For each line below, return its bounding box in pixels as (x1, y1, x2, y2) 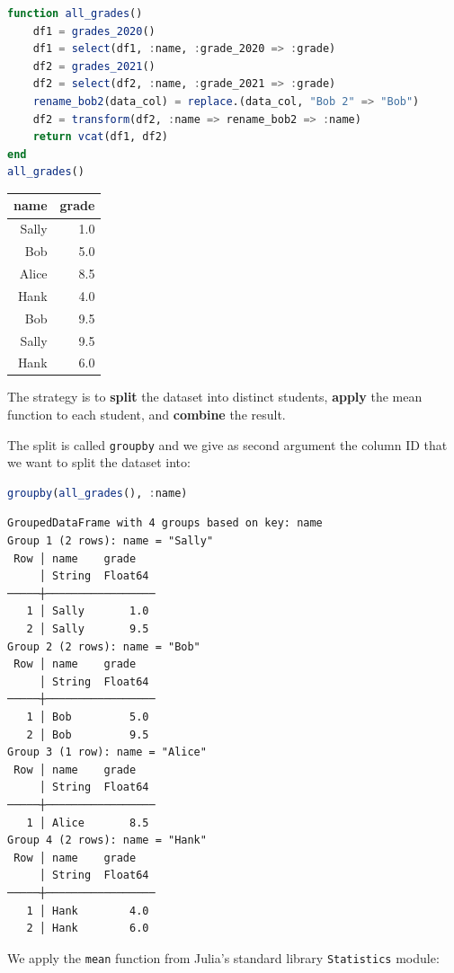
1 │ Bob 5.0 (26, 711, 149, 723)
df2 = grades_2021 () (32, 59, 156, 73)
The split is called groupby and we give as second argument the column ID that (7, 435, 448, 454)
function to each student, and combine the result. (7, 405, 286, 424)
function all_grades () (7, 7, 143, 20)
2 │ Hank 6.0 (26, 922, 149, 935)
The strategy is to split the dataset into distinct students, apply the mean (7, 387, 423, 406)
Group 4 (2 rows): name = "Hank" (7, 834, 207, 847)
